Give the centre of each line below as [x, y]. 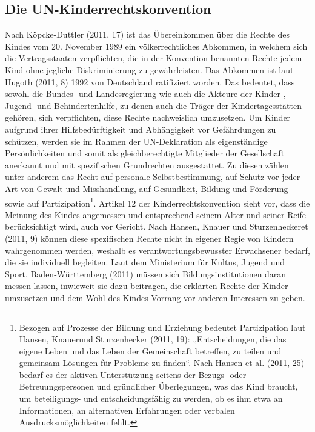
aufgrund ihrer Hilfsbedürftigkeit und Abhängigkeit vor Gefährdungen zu [141, 129]
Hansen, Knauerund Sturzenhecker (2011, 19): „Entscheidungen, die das [153, 339]
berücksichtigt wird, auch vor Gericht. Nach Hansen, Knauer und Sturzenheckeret [157, 226]
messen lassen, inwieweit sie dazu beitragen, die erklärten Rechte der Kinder [147, 286]
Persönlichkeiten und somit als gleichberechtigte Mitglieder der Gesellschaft [145, 153]
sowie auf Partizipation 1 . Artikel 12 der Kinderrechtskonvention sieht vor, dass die [157, 202]
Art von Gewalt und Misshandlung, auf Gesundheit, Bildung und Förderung [147, 188]
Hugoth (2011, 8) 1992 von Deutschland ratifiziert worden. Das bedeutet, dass [150, 81]
